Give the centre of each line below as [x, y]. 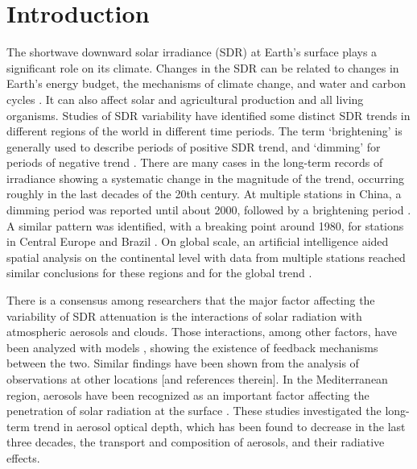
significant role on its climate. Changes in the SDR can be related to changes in [203, 67]
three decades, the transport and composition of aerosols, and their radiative [196, 442]
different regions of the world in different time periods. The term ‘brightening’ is [204, 131]
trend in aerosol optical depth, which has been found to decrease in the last [219, 426]
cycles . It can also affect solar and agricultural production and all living [185, 99]
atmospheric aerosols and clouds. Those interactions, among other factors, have [202, 332]
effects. [23, 457]
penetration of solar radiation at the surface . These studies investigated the [194, 411]
